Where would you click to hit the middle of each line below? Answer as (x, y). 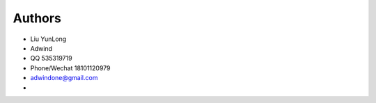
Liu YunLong (48, 39)
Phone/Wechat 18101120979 (70, 68)
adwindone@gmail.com (64, 78)
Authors (37, 18)
